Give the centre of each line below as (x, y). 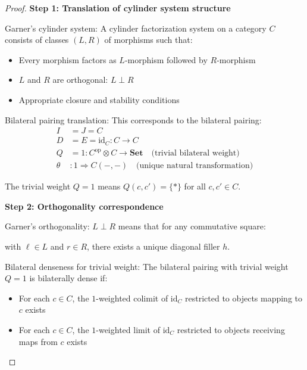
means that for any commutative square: (192, 226)
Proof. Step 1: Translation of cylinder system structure (118, 8)
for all (195, 186)
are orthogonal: (80, 80)
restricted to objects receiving (231, 329)
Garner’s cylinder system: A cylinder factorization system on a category (136, 28)
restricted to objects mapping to (244, 298)
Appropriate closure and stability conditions (99, 99)
